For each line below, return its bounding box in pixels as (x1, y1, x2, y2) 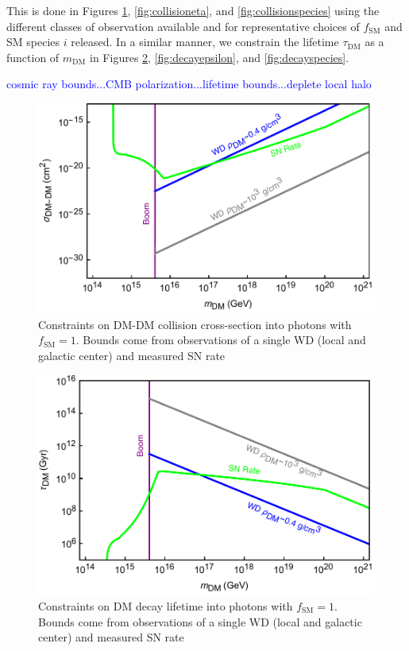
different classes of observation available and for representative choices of (6, 17, 360, 34)
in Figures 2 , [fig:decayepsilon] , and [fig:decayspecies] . (90, 48, 349, 65)
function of (6, 48, 60, 65)
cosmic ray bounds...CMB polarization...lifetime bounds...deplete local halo (6, 76, 372, 92)
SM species (6, 33, 60, 50)
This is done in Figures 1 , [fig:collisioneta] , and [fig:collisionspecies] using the (6, 2, 380, 18)
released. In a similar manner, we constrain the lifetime (71, 33, 339, 50)
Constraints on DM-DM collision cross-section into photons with (38, 316, 352, 332)
